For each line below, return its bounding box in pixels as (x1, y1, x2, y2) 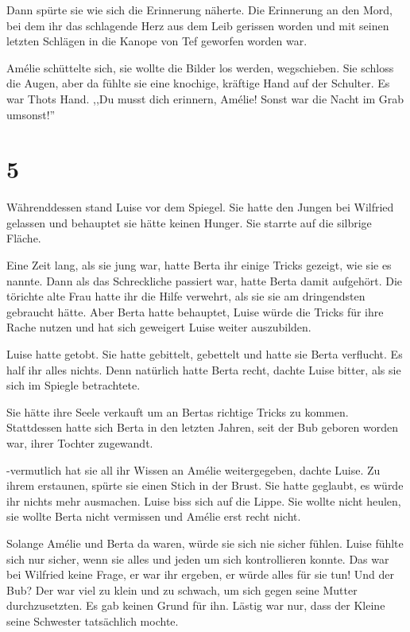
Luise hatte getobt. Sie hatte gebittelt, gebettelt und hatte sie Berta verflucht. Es (6, 346, 403, 363)
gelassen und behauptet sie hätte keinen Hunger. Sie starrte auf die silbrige (6, 214, 372, 231)
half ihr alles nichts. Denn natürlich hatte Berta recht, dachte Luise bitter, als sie (6, 361, 401, 378)
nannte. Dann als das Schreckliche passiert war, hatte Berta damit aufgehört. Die (6, 272, 403, 289)
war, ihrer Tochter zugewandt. (6, 435, 153, 451)
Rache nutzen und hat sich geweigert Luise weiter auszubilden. (6, 319, 311, 335)
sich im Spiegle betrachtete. (6, 377, 141, 394)
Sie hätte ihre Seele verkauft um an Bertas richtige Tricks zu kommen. (6, 403, 349, 420)
